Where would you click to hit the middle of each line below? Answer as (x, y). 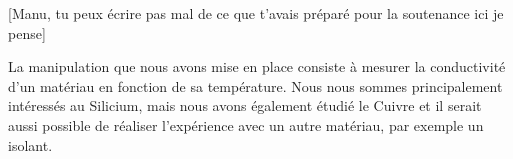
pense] (27, 32)
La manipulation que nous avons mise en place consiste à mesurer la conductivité (257, 66)
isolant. (30, 144)
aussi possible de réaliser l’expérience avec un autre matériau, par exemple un (246, 124)
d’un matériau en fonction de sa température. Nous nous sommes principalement (255, 85)
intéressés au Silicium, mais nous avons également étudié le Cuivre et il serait (245, 105)
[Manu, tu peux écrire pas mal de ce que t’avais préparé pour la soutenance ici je (256, 13)
